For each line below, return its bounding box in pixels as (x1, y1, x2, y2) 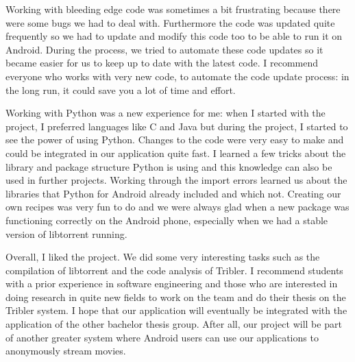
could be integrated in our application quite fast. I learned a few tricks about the (5, 145, 346, 160)
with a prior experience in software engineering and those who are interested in (5, 276, 338, 291)
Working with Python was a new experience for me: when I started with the (5, 106, 326, 120)
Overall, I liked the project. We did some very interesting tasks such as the (5, 250, 320, 264)
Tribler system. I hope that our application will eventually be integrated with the (5, 303, 347, 317)
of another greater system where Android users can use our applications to (5, 330, 319, 344)
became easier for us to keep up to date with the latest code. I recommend (5, 56, 319, 70)
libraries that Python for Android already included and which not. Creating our (5, 186, 341, 200)
